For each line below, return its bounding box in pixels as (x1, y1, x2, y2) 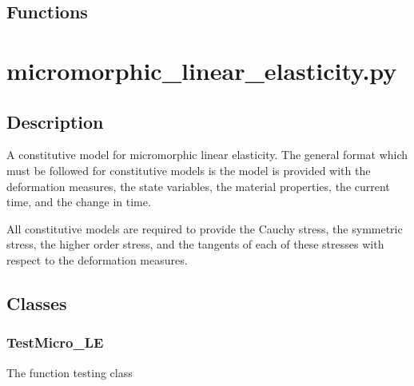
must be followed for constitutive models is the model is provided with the (6, 161, 371, 178)
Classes (6, 290, 67, 315)
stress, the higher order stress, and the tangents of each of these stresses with (6, 236, 384, 253)
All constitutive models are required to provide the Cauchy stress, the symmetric (6, 220, 403, 237)
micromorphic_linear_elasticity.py (6, 54, 397, 86)
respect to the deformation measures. (6, 251, 188, 268)
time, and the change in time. (6, 193, 151, 210)
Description (6, 109, 104, 133)
